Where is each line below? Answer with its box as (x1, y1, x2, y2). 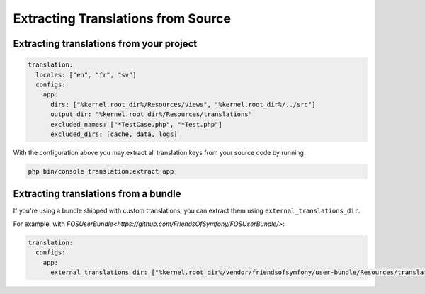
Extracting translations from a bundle (13, 188, 181, 200)
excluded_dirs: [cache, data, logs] (50, 130, 178, 138)
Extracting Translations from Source (13, 11, 232, 26)
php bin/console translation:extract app (28, 167, 174, 175)
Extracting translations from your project (13, 38, 198, 50)
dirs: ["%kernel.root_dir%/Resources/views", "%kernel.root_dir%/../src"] (50, 100, 316, 108)
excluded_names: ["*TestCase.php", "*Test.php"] (50, 120, 222, 128)
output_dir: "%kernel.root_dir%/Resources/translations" (50, 111, 253, 118)
